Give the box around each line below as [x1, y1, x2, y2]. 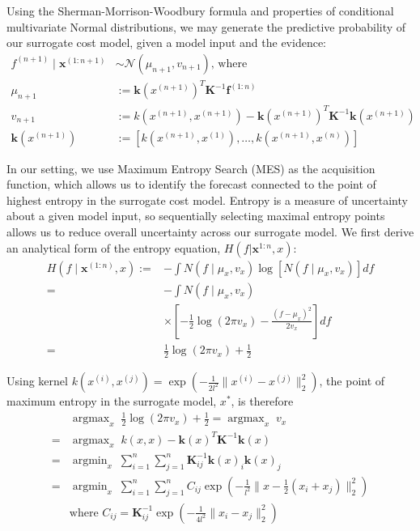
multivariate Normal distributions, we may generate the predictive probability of [6, 18, 406, 35]
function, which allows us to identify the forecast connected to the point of [6, 176, 376, 193]
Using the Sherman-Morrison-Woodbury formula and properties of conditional [6, 2, 394, 19]
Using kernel [6, 372, 68, 389]
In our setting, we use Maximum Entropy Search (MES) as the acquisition [6, 159, 375, 176]
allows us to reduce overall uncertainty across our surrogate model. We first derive [6, 223, 414, 240]
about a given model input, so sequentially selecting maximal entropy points [6, 207, 385, 224]
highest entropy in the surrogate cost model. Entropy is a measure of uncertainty [6, 191, 408, 208]
